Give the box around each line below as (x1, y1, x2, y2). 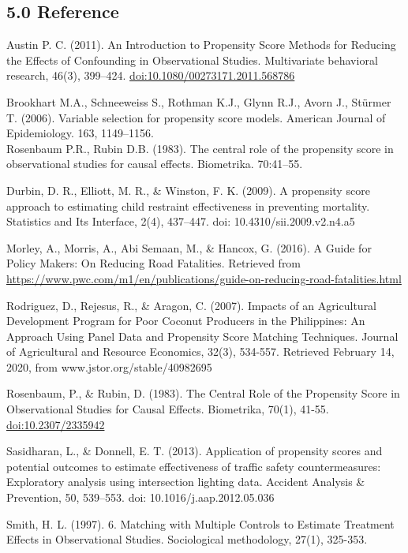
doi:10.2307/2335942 (6, 416, 105, 432)
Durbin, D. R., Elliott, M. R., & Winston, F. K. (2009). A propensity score (6, 181, 370, 198)
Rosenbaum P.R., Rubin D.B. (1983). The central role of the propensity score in (6, 140, 394, 156)
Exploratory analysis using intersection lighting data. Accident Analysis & (6, 473, 365, 490)
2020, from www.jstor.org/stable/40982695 (6, 358, 212, 375)
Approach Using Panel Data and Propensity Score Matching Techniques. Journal (6, 327, 399, 344)
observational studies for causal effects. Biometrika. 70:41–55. (6, 155, 303, 172)
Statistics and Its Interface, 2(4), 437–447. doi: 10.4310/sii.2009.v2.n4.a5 (6, 213, 355, 230)
